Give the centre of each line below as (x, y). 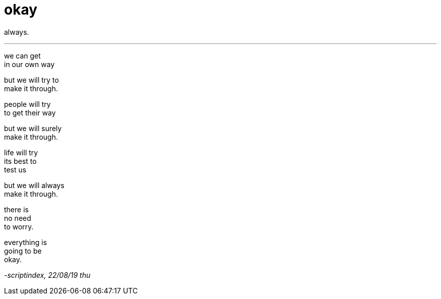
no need (18, 218)
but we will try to (31, 80)
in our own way (29, 64)
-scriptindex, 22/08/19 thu (47, 275)
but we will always (34, 185)
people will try (27, 104)
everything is (26, 242)
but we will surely (33, 128)
